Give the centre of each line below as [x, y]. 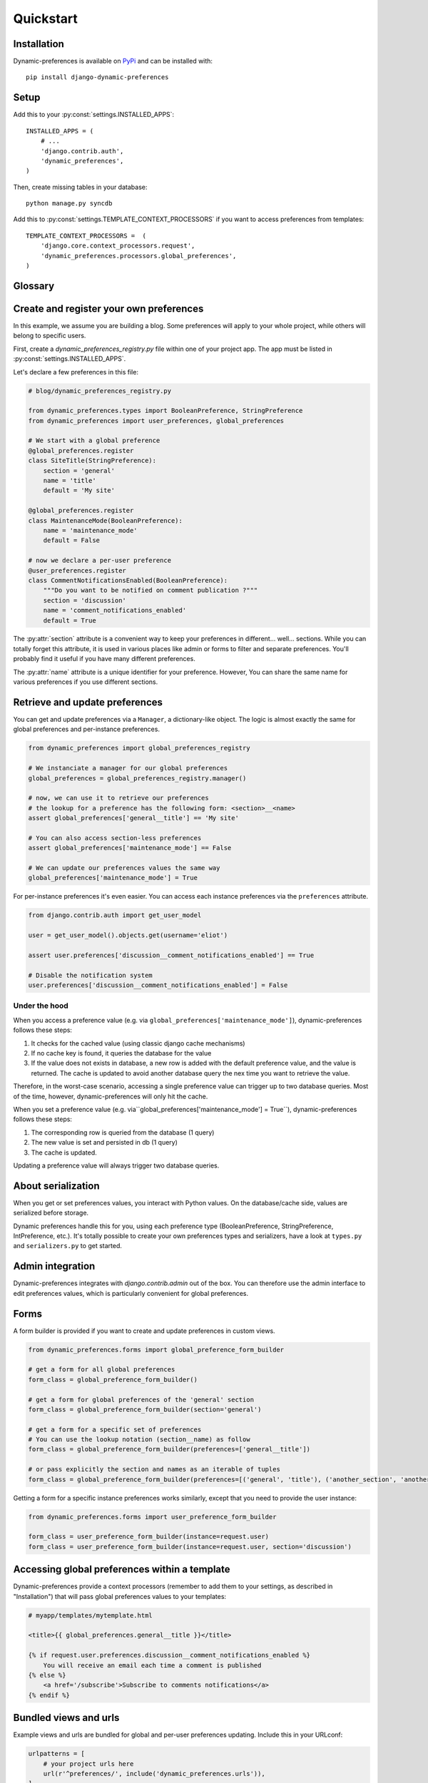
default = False [71, 541]
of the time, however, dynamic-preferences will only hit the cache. [111, 1096]
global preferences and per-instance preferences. [87, 729]
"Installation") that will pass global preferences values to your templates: [120, 1596]
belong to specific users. [50, 336]
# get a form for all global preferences [102, 1370]
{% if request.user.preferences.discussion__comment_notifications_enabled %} [169, 1655]
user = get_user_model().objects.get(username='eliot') [128, 935]
